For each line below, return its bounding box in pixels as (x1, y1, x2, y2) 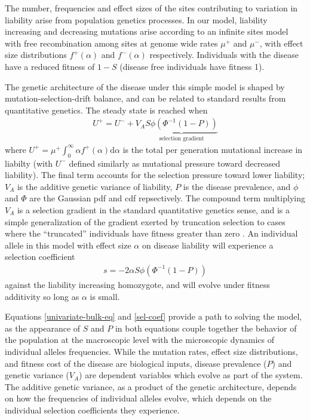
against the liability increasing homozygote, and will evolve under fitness (5, 278, 271, 290)
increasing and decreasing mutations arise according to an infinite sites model (5, 25, 288, 38)
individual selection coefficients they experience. (5, 403, 180, 416)
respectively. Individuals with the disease (149, 48, 299, 61)
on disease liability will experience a (142, 238, 274, 251)
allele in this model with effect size (5, 238, 131, 251)
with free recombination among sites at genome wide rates (5, 36, 218, 49)
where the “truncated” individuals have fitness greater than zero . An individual (5, 227, 298, 240)
